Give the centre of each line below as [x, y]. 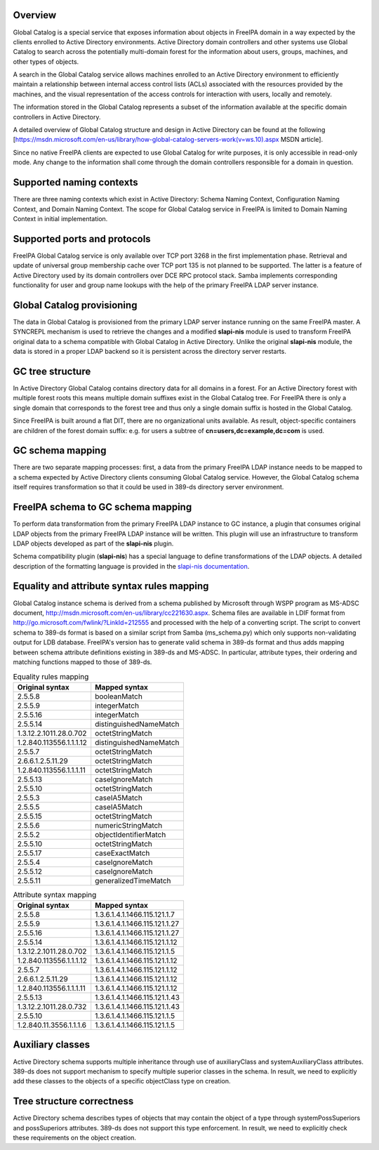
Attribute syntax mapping [55, 894]
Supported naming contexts [75, 183]
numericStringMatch [129, 825]
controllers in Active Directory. [57, 117]
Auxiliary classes [52, 1045]
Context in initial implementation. [60, 218]
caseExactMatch [122, 853]
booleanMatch [119, 696]
